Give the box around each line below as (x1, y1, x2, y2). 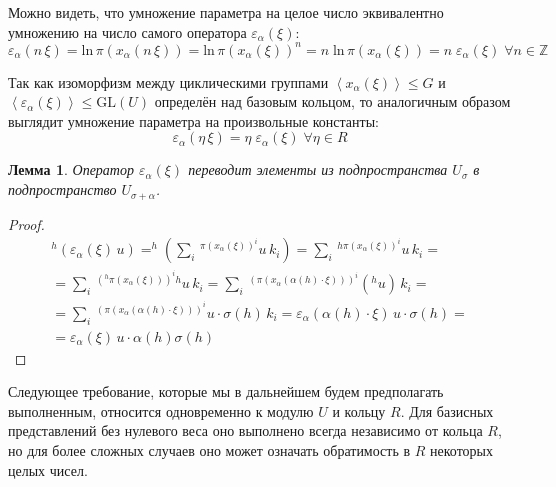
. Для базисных (400, 400, 494, 421)
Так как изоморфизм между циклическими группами (8, 71, 329, 92)
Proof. (8, 213, 45, 234)
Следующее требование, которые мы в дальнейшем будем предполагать (8, 381, 444, 402)
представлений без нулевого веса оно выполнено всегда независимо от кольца (8, 420, 483, 441)
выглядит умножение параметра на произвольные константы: (8, 110, 379, 131)
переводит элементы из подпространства (188, 159, 448, 180)
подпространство (8, 179, 117, 200)
